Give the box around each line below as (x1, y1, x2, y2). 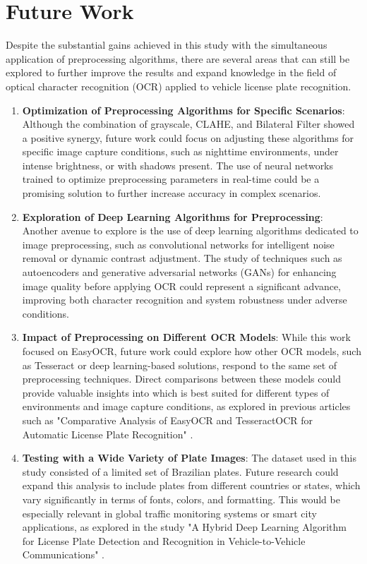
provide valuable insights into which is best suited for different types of (22, 385, 330, 400)
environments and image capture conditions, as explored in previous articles (22, 399, 351, 414)
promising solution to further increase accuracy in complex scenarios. (22, 186, 321, 200)
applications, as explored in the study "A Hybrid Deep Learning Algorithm (22, 520, 347, 534)
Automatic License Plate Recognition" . (22, 426, 193, 441)
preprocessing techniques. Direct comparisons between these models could (22, 371, 341, 386)
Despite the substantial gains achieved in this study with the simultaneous (6, 37, 327, 52)
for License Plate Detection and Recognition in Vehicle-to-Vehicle (22, 533, 306, 548)
